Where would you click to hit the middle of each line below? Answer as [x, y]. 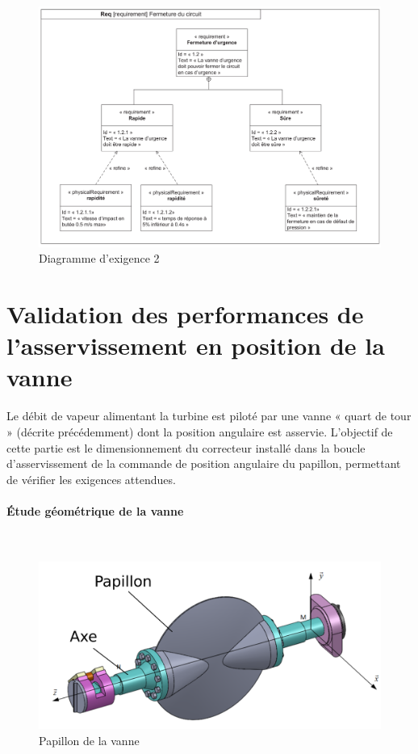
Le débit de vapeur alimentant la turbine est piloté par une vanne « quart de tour [209, 416]
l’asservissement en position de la [196, 345]
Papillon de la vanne [89, 740]
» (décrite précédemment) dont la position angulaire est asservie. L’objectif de [200, 431]
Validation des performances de [185, 314]
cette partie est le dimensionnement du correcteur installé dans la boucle [186, 447]
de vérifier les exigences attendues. [91, 479]
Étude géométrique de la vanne [95, 510]
